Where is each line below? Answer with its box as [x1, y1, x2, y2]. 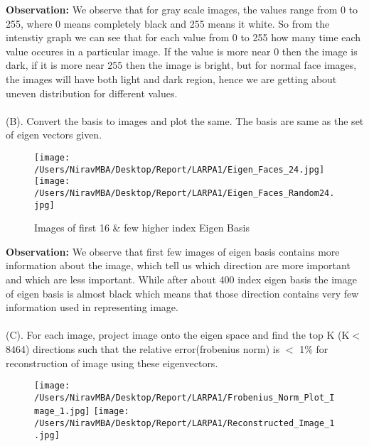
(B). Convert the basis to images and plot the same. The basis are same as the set [6, 113, 364, 128]
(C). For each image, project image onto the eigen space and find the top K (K [6, 327, 350, 342]
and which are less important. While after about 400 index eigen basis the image [6, 272, 357, 286]
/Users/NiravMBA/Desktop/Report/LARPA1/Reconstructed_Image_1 [34, 418, 335, 429]
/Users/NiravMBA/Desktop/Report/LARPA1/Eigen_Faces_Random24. [34, 187, 335, 198]
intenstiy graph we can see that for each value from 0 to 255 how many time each [6, 30, 361, 45]
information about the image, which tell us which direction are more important [6, 258, 351, 273]
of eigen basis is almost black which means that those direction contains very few [6, 285, 359, 300]
